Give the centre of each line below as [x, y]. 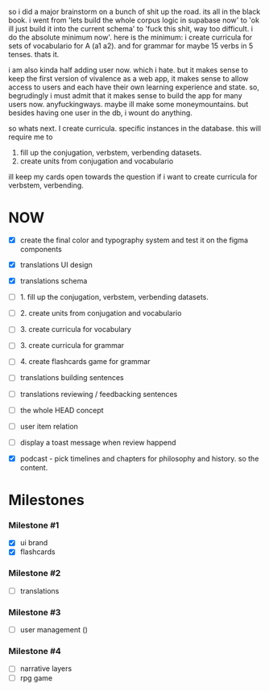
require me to [31, 137]
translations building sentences [72, 378]
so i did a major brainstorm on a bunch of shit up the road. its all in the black [134, 12]
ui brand [34, 543]
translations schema [54, 281]
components [41, 249]
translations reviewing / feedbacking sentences [99, 394]
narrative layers [46, 668]
